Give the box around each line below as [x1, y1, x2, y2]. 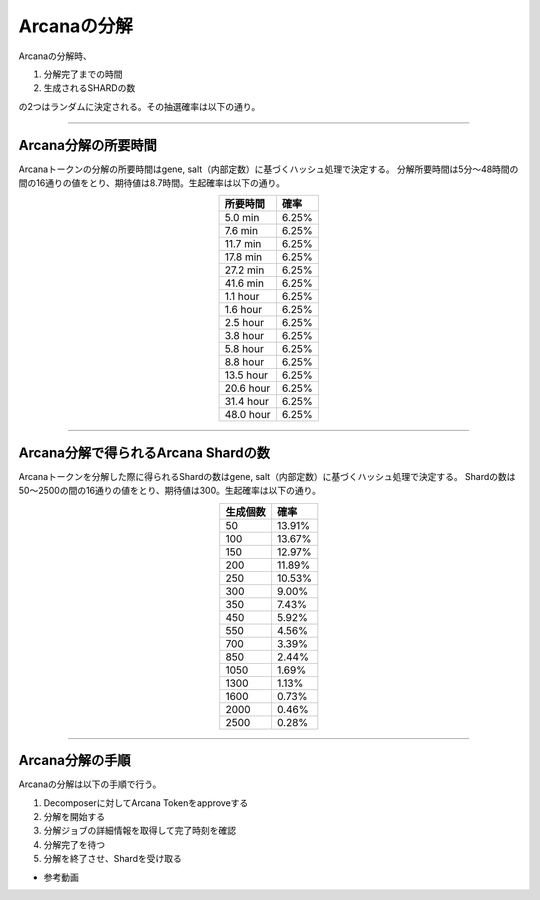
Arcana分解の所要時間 [18, 136, 157, 154]
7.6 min [224, 224, 259, 238]
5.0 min [224, 211, 260, 225]
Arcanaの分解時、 [18, 50, 92, 62]
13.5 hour [224, 368, 269, 382]
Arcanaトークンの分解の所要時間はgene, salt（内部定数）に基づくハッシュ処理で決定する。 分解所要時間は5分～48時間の [18, 163, 519, 175]
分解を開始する [43, 811, 105, 822]
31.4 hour [224, 395, 270, 409]
